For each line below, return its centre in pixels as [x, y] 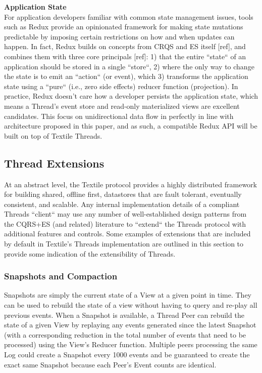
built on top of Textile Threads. [53, 135]
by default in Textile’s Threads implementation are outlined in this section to [124, 244]
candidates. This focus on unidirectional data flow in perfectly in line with [119, 116]
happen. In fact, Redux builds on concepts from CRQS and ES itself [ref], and [125, 46]
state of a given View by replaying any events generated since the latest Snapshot [130, 325]
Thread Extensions [54, 163]
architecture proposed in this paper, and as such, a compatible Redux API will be [131, 126]
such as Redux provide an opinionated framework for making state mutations [124, 27]
